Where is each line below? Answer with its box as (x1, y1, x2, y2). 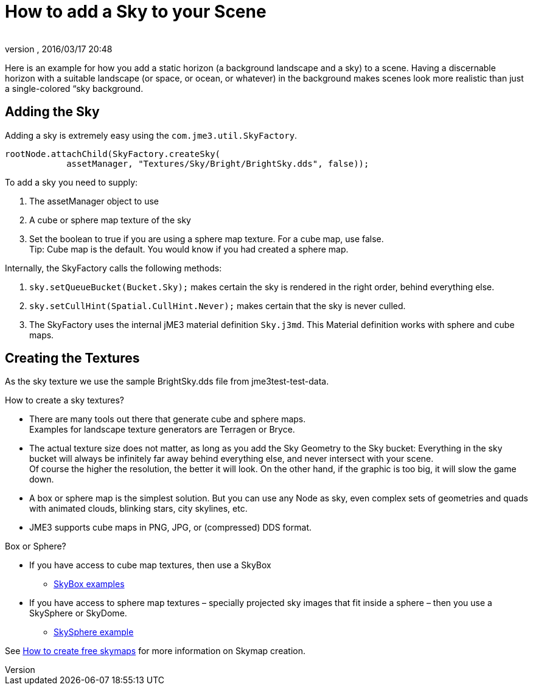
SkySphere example (54, 627, 134, 638)
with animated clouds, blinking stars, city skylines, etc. (29, 503, 248, 514)
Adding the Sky (5, 104, 100, 120)
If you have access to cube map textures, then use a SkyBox (29, 560, 271, 571)
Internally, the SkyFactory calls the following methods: (5, 262, 222, 273)
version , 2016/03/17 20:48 (5, 43, 113, 54)
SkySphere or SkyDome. (29, 608, 127, 619)
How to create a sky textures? (5, 395, 124, 406)
